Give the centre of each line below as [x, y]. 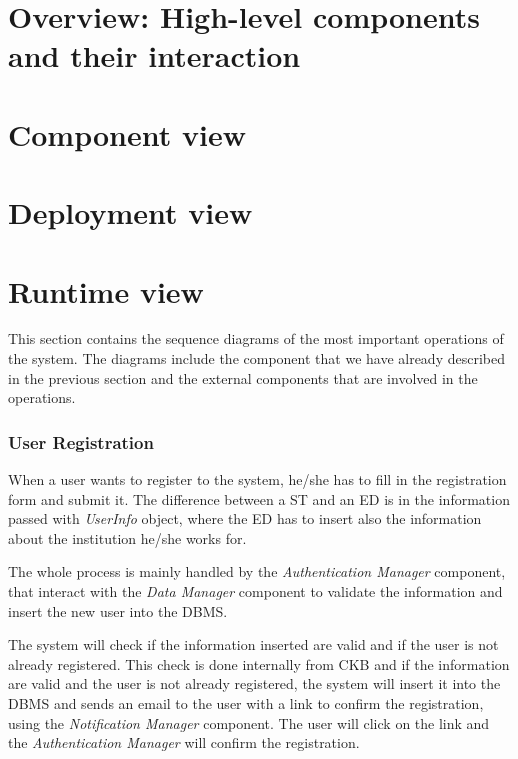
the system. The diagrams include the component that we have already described [256, 358]
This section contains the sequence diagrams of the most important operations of [256, 338]
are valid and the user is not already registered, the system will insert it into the [254, 683]
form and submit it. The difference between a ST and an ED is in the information [259, 498]
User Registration [81, 441]
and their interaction [154, 55]
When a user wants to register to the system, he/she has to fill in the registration [257, 479]
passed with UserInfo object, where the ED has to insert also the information [245, 518]
